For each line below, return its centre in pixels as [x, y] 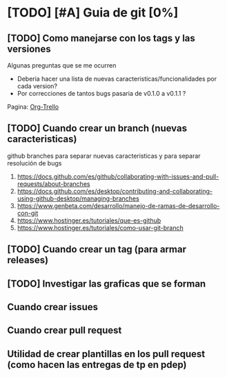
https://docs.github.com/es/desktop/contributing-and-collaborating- [115, 191]
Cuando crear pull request [65, 330]
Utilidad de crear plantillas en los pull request [106, 354]
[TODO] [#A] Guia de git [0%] [93, 13]
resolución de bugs [34, 163]
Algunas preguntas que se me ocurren [62, 65]
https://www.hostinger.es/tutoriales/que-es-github [89, 220]
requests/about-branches [53, 183]
